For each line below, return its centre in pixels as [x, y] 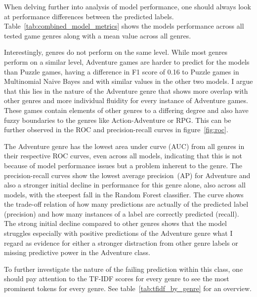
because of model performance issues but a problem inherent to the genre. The [123, 165]
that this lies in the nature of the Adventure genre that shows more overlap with [126, 91]
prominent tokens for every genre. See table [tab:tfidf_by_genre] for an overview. [128, 288]
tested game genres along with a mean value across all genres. [98, 35]
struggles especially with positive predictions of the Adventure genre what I [118, 233]
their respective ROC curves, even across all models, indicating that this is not [123, 156]
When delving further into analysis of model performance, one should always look [128, 6]
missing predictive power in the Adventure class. [77, 252]
